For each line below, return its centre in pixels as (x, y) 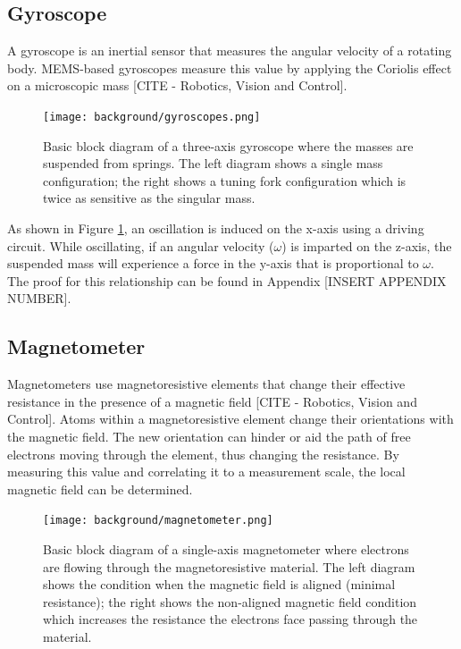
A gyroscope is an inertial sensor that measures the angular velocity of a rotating (230, 51)
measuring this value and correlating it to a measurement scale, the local (206, 472)
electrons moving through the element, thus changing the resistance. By (203, 454)
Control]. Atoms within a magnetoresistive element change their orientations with (230, 419)
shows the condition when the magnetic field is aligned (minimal (219, 584)
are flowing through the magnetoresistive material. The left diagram (229, 566)
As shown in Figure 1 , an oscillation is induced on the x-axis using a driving (216, 228)
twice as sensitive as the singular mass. (149, 198)
